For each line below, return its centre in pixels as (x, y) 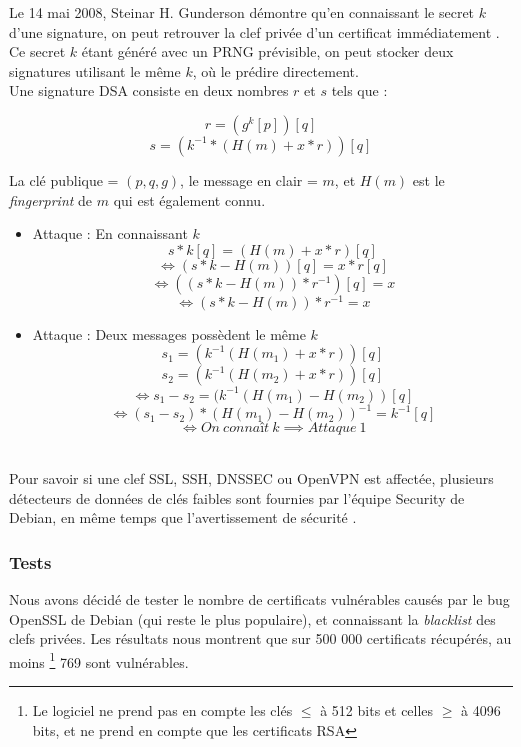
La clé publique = (64, 179)
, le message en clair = (249, 179)
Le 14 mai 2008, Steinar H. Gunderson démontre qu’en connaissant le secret (242, 12)
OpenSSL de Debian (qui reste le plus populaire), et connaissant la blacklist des (252, 618)
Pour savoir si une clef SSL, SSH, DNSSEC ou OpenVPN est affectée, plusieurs (251, 478)
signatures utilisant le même (95, 70)
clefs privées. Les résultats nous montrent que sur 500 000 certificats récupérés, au (260, 638)
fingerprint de (51, 199)
